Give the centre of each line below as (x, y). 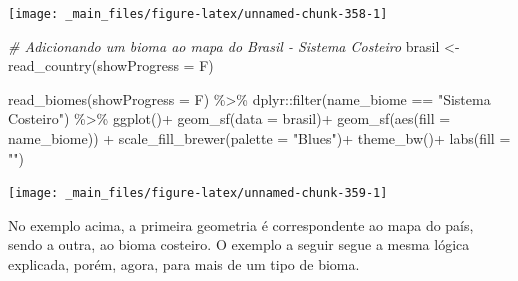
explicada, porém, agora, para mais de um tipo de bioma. (184, 264)
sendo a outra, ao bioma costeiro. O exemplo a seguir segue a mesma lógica (239, 244)
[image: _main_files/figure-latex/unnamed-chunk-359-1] (198, 193)
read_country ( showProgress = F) (111, 65)
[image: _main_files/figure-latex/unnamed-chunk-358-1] (198, 14)
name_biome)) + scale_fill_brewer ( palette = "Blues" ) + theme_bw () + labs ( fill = (259, 138)
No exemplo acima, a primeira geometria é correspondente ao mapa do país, (241, 224)
